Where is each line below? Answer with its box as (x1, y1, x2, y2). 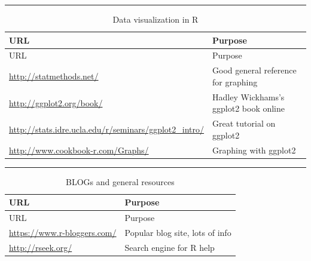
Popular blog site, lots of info (124, 226, 231, 238)
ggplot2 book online (212, 102, 285, 115)
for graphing (212, 75, 258, 88)
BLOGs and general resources (66, 175, 175, 188)
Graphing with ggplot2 (212, 143, 296, 156)
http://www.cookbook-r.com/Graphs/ (9, 143, 149, 156)
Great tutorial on (212, 117, 276, 130)
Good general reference (212, 64, 297, 76)
